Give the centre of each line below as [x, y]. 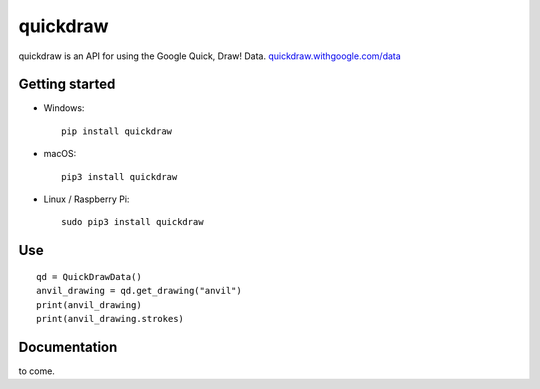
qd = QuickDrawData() [89, 276]
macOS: [60, 154]
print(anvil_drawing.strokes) [110, 318]
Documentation [68, 346]
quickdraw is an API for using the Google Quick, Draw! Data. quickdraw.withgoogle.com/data [210, 56]
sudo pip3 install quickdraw [132, 222]
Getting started [67, 84]
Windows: [64, 108]
